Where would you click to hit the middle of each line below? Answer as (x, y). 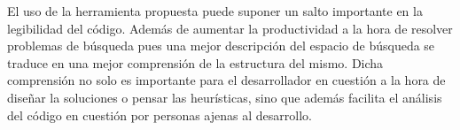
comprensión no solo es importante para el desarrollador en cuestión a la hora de (226, 80)
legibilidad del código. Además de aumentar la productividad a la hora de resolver (230, 28)
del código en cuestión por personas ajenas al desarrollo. (160, 115)
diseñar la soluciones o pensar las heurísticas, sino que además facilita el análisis (225, 97)
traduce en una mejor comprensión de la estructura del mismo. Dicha (195, 62)
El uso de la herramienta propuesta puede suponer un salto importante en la (215, 11)
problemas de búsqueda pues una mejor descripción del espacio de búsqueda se (221, 46)
